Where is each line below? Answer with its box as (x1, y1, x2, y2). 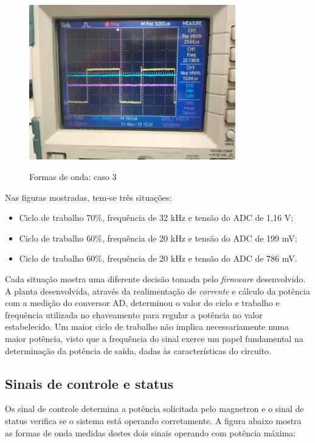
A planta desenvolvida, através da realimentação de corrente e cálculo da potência (5, 284, 310, 297)
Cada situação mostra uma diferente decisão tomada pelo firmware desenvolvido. (5, 272, 306, 285)
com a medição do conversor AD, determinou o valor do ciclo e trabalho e (5, 296, 280, 309)
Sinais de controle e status (5, 374, 173, 392)
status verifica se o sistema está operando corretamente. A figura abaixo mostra (5, 414, 302, 427)
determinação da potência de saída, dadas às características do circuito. (5, 344, 272, 357)
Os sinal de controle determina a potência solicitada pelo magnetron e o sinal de (5, 402, 304, 415)
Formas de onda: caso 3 (29, 170, 117, 183)
